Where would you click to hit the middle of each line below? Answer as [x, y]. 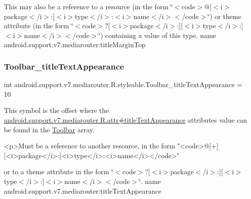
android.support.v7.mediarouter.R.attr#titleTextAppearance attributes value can [125, 119]
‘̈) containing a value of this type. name [157, 35]
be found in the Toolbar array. [49, 129]
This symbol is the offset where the [56, 110]
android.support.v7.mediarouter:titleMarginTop [75, 45]
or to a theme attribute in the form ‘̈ [59, 172]
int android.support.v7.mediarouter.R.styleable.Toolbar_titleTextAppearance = [123, 84]
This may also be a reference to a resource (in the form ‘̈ [88, 6]
